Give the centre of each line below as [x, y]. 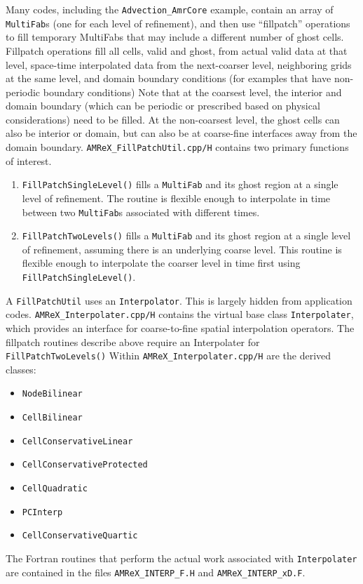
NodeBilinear [52, 394]
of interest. [29, 160]
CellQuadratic [55, 489]
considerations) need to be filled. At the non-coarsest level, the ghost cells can [173, 119]
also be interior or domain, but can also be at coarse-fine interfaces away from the [181, 133]
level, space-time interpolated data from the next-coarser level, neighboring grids [179, 64]
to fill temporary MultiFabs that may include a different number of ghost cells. [175, 37]
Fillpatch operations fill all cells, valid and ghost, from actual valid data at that [177, 50]
